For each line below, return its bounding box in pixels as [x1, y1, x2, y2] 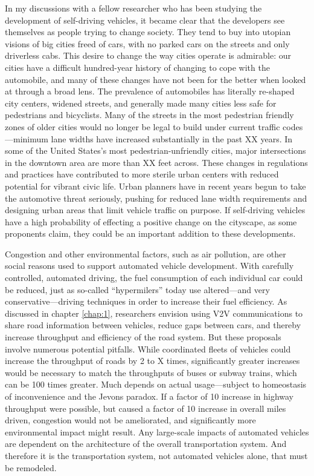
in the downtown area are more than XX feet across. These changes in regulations [5, 156, 308, 168]
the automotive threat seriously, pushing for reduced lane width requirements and [5, 191, 307, 204]
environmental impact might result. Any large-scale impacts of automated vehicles [5, 425, 309, 438]
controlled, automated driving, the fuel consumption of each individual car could [5, 271, 303, 284]
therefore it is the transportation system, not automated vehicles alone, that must [5, 449, 308, 461]
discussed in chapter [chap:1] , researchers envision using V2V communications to [5, 306, 303, 319]
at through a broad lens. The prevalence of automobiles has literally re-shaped [5, 85, 295, 98]
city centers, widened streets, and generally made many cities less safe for [5, 96, 277, 109]
